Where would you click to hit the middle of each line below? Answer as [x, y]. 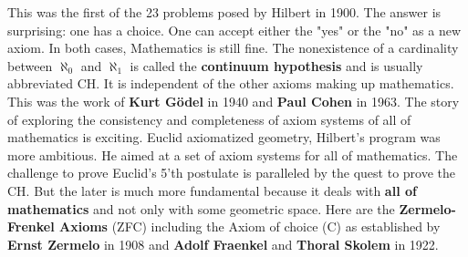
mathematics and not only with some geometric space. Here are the [201, 208]
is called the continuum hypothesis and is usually [276, 65]
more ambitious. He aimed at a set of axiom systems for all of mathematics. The [233, 154]
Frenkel [31, 226]
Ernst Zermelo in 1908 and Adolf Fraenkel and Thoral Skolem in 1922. [223, 244]
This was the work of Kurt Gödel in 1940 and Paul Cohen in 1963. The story [234, 101]
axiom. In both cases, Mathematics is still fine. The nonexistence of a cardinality [233, 48]
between [30, 65]
